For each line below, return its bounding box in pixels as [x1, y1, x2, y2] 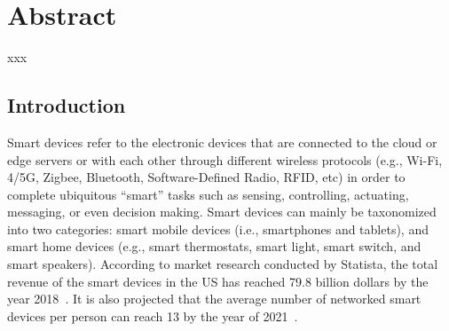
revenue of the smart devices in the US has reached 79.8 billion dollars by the [7, 272, 429, 290]
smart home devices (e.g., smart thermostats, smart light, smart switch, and [7, 237, 421, 256]
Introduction [7, 91, 126, 119]
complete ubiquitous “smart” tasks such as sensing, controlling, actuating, [7, 185, 409, 203]
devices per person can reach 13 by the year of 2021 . [7, 306, 298, 325]
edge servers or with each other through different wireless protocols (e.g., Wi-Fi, [7, 150, 443, 169]
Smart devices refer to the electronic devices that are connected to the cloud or [7, 132, 437, 151]
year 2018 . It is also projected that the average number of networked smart [7, 289, 421, 308]
